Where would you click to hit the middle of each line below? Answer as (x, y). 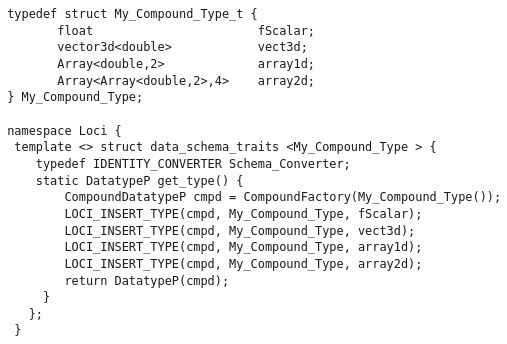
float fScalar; (186, 30)
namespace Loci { (64, 130)
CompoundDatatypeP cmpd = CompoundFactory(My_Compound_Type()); (283, 197)
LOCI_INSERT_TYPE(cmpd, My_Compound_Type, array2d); (243, 263)
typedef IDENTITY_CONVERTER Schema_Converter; (193, 163)
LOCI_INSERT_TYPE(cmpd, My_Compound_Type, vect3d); (240, 230)
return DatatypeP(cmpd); (147, 280)
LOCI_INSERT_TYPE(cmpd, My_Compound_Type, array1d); (243, 247)
